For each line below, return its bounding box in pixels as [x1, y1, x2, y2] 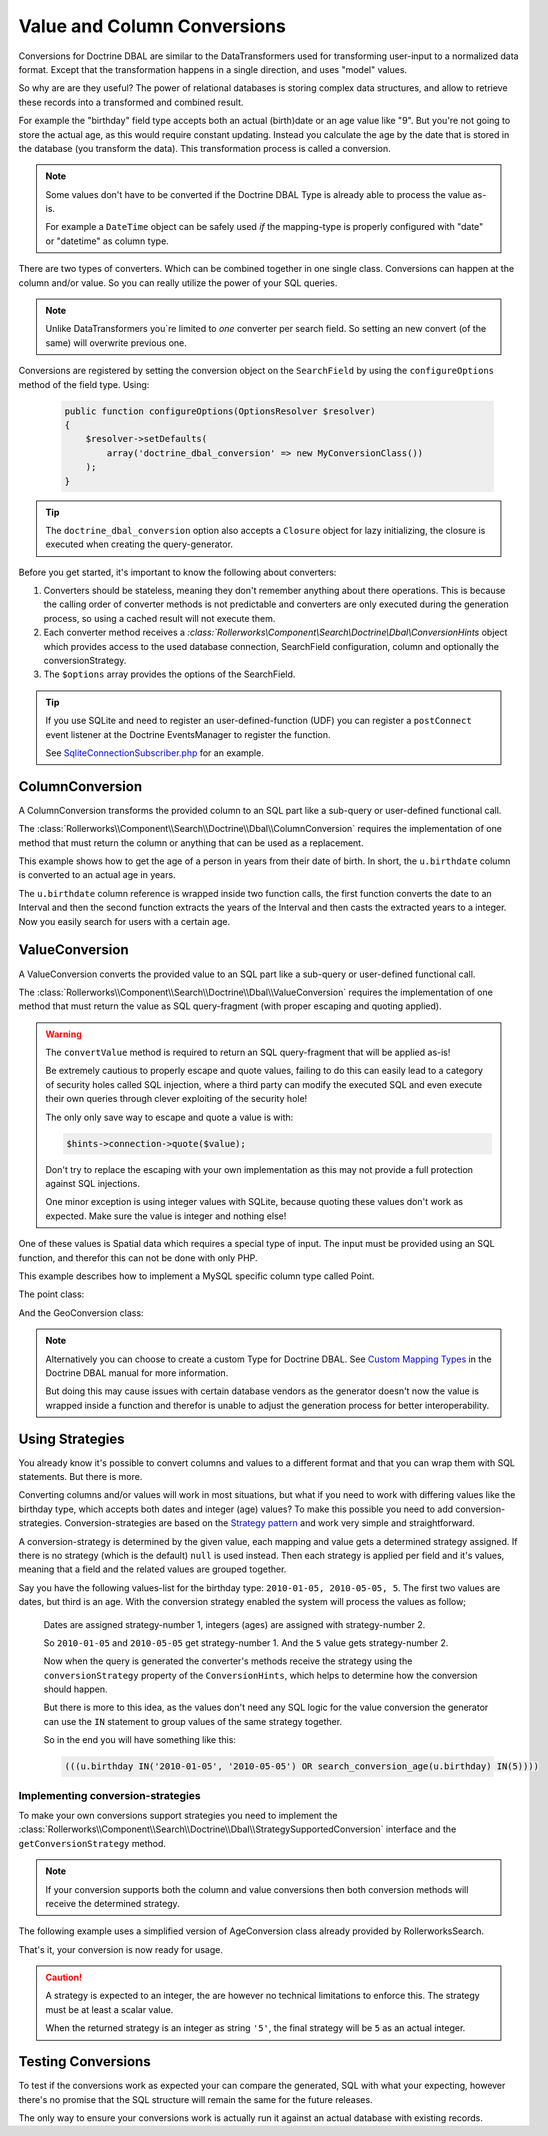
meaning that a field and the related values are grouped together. [18, 1563, 287, 1575]
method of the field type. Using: [18, 378, 150, 390]
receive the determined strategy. [45, 1897, 180, 1909]
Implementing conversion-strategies [18, 1788, 201, 1802]
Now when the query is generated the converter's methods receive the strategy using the [43, 1655, 413, 1667]
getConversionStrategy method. [18, 1837, 167, 1849]
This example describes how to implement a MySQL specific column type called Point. [18, 1270, 375, 1282]
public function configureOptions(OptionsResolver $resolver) [64, 405, 376, 417]
